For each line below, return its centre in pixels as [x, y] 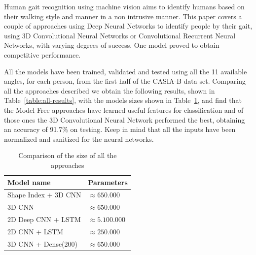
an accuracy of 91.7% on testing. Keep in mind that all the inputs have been [120, 129]
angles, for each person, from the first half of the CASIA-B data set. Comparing [125, 81]
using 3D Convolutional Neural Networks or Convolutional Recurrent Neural [120, 35]
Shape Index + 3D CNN [44, 195]
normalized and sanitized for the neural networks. [79, 139]
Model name [29, 182]
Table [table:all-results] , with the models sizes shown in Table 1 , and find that [123, 100]
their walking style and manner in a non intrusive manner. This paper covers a [123, 16]
